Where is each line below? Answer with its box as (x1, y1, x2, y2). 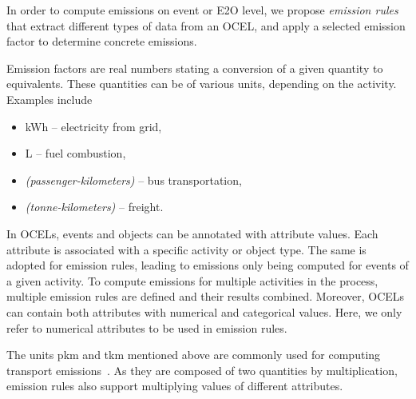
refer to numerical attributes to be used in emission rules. (6, 319, 287, 336)
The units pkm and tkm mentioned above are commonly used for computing (6, 346, 381, 363)
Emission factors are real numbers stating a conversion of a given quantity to (6, 59, 383, 76)
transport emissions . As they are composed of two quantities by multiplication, (6, 361, 398, 378)
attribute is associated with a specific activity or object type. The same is (6, 241, 366, 257)
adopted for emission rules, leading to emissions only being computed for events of (6, 257, 409, 273)
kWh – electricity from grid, (25, 118, 162, 134)
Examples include (6, 90, 93, 107)
